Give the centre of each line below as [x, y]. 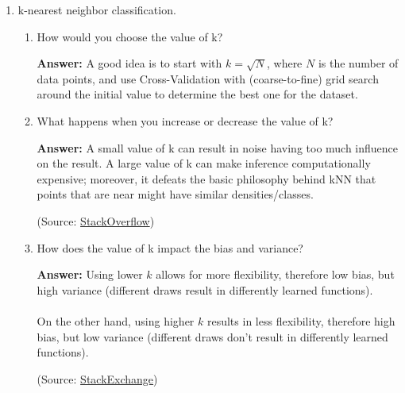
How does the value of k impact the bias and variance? [170, 247]
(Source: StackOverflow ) [96, 220]
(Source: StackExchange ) [97, 378]
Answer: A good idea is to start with [129, 63]
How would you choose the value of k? [130, 36]
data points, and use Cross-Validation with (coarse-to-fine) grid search [208, 78]
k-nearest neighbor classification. [97, 10]
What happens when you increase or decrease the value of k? [185, 120]
